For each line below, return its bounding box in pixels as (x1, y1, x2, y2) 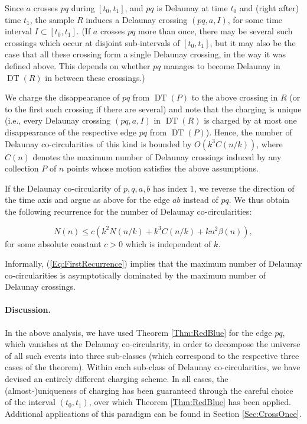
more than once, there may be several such (138, 25, 293, 37)
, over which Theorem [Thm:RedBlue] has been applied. (89, 396, 291, 408)
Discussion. (5, 303, 51, 316)
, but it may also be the (210, 36, 296, 48)
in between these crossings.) (45, 71, 145, 83)
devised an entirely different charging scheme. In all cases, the (5, 373, 228, 385)
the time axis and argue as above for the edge (5, 193, 170, 206)
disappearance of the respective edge (5, 125, 137, 138)
